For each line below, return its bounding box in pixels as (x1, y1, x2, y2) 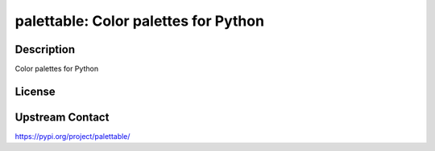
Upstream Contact (14, 110, 110, 124)
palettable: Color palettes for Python (14, 12, 265, 30)
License (14, 84, 56, 98)
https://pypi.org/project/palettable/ (14, 131, 130, 141)
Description (14, 43, 76, 56)
